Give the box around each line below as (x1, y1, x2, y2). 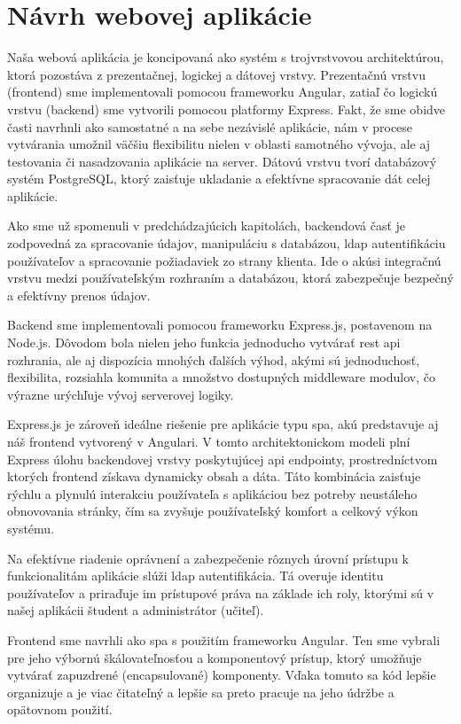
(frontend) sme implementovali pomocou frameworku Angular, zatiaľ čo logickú (7, 82, 438, 101)
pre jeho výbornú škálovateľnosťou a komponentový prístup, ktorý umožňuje (7, 648, 422, 666)
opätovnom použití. (7, 700, 113, 719)
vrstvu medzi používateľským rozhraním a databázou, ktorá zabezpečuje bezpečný (7, 269, 454, 287)
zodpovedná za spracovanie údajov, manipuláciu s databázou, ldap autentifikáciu (7, 234, 446, 253)
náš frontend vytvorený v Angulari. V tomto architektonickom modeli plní (7, 432, 410, 450)
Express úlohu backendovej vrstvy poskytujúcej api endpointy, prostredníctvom (7, 449, 438, 468)
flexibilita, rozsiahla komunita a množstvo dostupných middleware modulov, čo (7, 368, 435, 386)
